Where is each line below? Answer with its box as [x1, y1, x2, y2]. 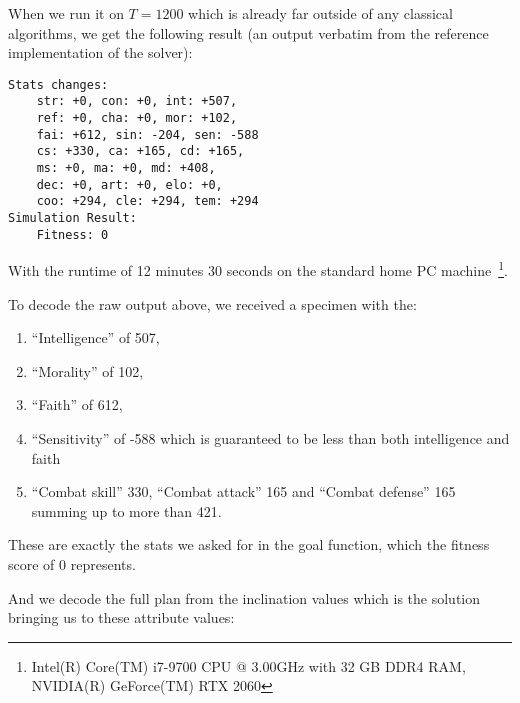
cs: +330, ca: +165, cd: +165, [36, 144, 245, 159]
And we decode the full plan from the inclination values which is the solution [8, 587, 481, 608]
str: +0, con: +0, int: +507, [36, 94, 238, 109]
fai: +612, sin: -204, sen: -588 [36, 127, 259, 142]
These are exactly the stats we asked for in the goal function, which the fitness [8, 534, 490, 555]
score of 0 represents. [8, 553, 136, 574]
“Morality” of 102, [31, 360, 144, 381]
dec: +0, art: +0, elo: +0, [36, 177, 223, 192]
